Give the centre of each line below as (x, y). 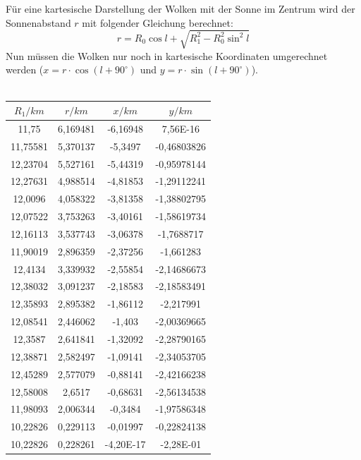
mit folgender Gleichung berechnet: (158, 22)
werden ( (25, 69)
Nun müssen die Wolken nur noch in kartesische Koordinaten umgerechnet (167, 55)
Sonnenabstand (38, 22)
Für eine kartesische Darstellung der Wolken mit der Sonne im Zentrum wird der (180, 8)
